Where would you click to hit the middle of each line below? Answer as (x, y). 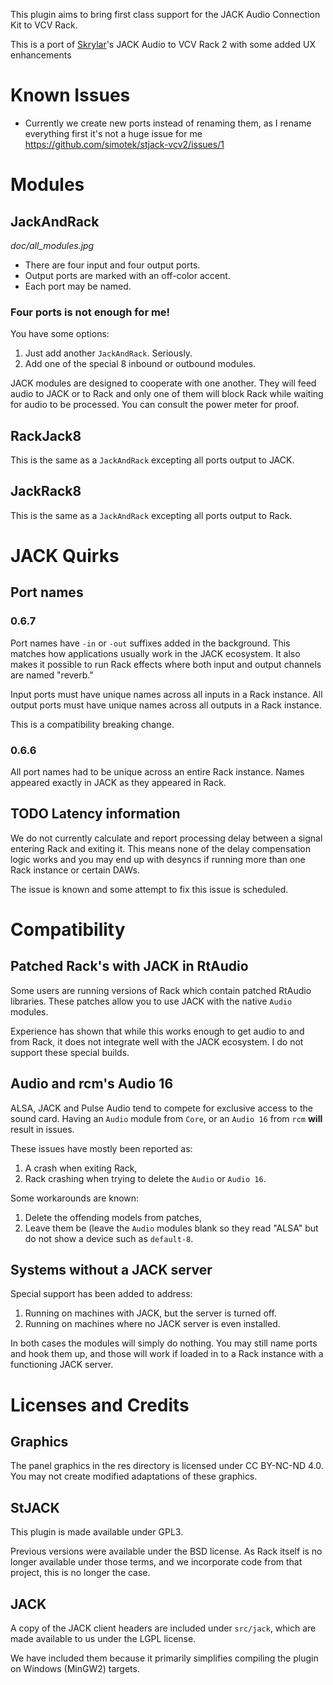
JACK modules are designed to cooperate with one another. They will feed (163, 383)
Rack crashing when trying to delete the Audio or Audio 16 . (145, 1178)
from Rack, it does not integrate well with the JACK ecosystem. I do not (157, 1041)
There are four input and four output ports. (112, 265)
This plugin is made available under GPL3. (97, 1532)
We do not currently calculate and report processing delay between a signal (166, 838)
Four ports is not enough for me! (90, 312)
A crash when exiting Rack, (81, 1168)
